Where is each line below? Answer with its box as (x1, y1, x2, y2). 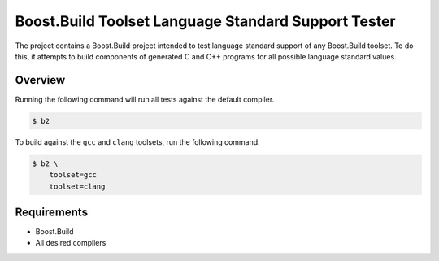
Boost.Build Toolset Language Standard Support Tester (15, 12, 396, 30)
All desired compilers (35, 238, 106, 248)
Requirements (15, 205, 89, 219)
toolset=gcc (49, 171, 98, 180)
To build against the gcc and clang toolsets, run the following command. (15, 137, 260, 146)
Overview (15, 73, 66, 87)
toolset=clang (49, 181, 106, 191)
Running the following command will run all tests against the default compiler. (15, 94, 275, 104)
